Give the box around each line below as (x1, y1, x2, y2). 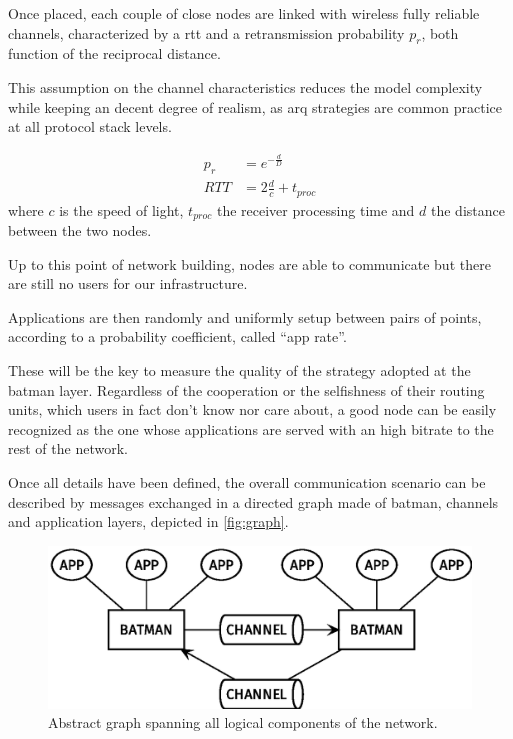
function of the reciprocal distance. (8, 43, 221, 64)
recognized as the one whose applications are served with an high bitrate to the (8, 418, 494, 439)
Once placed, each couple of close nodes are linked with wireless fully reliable (8, 3, 480, 23)
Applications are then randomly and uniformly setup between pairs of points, (8, 306, 482, 327)
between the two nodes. (8, 219, 152, 240)
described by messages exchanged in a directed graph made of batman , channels (8, 491, 499, 512)
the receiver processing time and (216, 199, 415, 220)
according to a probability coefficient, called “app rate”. (8, 326, 347, 347)
